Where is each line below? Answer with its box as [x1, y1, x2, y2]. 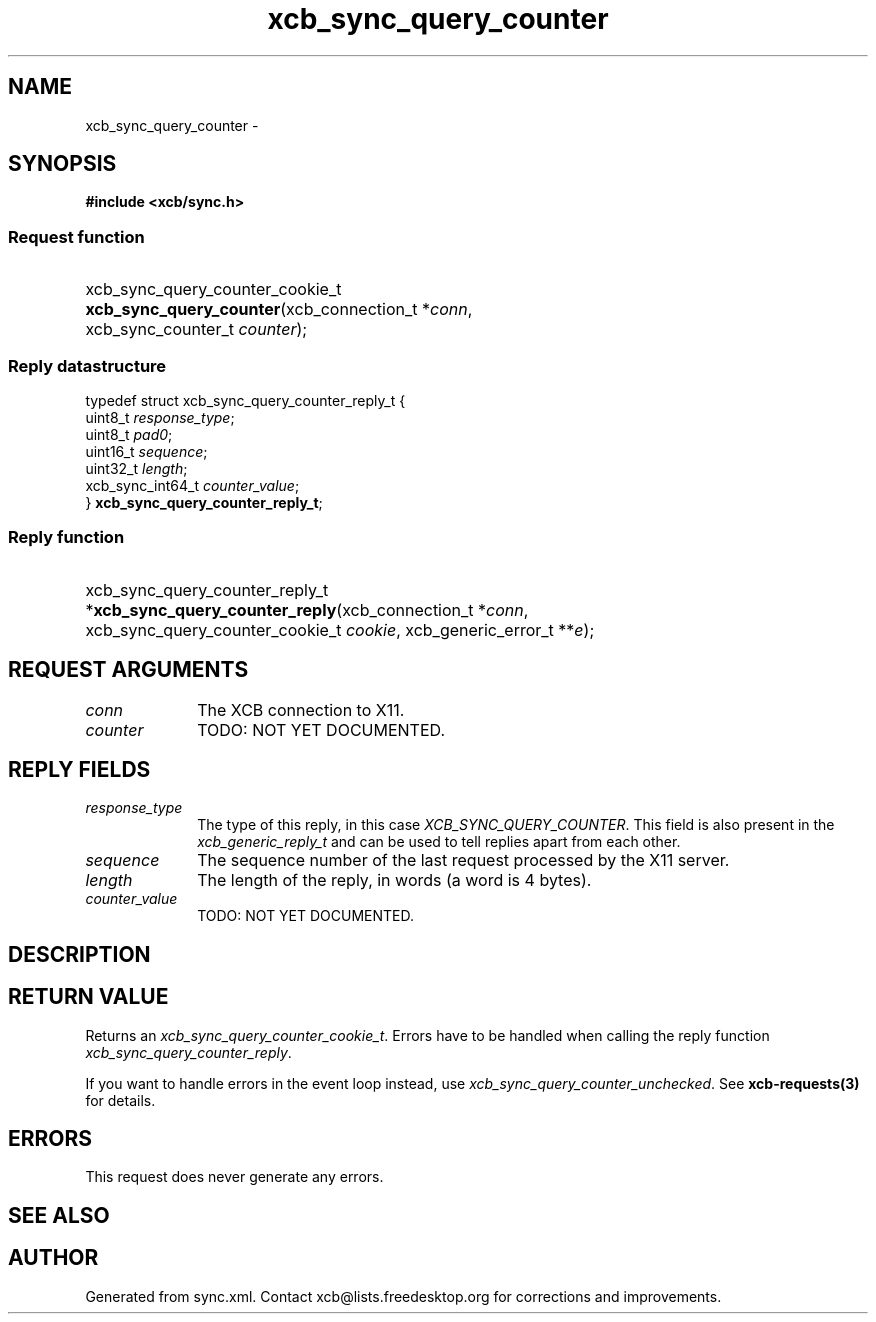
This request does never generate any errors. [85, 1168, 384, 1186]
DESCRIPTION [8, 941, 151, 967]
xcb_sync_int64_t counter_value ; [85, 476, 300, 494]
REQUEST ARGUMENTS [8, 657, 249, 683]
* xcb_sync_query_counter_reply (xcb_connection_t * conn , [85, 599, 529, 620]
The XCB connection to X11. [197, 699, 405, 720]
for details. [85, 1091, 156, 1109]
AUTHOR [8, 1245, 99, 1271]
